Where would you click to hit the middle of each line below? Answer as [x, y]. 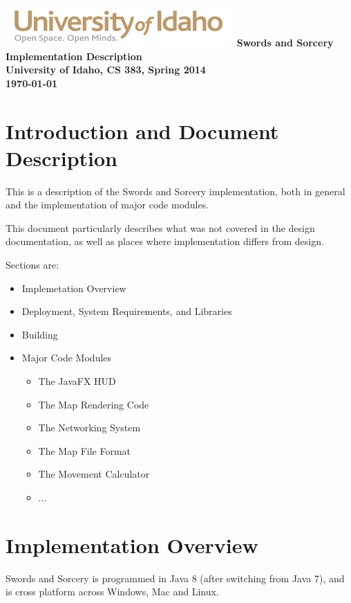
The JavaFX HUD [77, 381]
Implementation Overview [132, 544]
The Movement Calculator [94, 474]
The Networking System [89, 427]
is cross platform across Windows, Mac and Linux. [112, 592]
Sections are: [32, 265]
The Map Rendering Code [94, 404]
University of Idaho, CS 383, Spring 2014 [106, 70]
